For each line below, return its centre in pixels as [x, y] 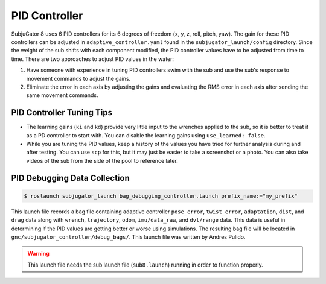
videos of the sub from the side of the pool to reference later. [102, 160]
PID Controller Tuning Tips [62, 112]
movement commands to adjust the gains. [78, 78]
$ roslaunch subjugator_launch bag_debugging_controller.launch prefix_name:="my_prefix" [161, 196]
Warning [38, 254]
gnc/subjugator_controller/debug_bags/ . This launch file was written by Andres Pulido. [128, 237]
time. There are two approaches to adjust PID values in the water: [93, 59]
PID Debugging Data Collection [70, 178]
